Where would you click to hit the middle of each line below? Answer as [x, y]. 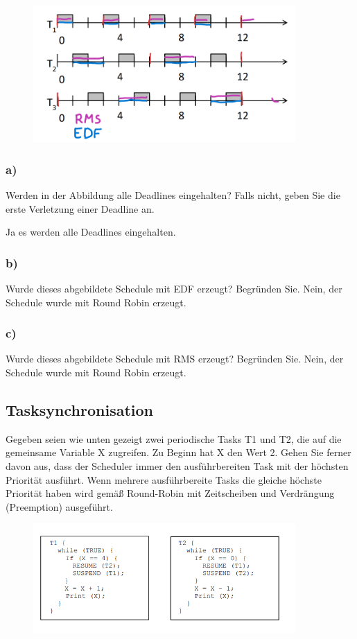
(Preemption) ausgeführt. [59, 506]
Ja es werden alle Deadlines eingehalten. [91, 232]
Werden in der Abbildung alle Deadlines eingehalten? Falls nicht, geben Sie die [173, 194]
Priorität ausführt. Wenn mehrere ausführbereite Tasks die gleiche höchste [164, 479]
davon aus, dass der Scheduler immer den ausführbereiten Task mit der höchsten [177, 465]
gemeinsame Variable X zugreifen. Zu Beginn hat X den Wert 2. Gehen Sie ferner [178, 452]
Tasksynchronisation [79, 409]
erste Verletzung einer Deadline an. [80, 208]
